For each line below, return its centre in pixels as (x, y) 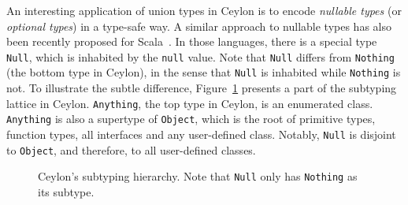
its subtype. (66, 191)
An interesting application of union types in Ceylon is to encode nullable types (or (204, 10)
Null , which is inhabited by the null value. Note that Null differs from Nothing (200, 56)
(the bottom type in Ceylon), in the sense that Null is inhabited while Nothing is (204, 72)
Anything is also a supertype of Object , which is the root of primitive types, (191, 119)
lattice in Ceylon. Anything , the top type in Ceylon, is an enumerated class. (190, 103)
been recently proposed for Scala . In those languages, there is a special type (192, 41)
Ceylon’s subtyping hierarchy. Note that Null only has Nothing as (198, 176)
